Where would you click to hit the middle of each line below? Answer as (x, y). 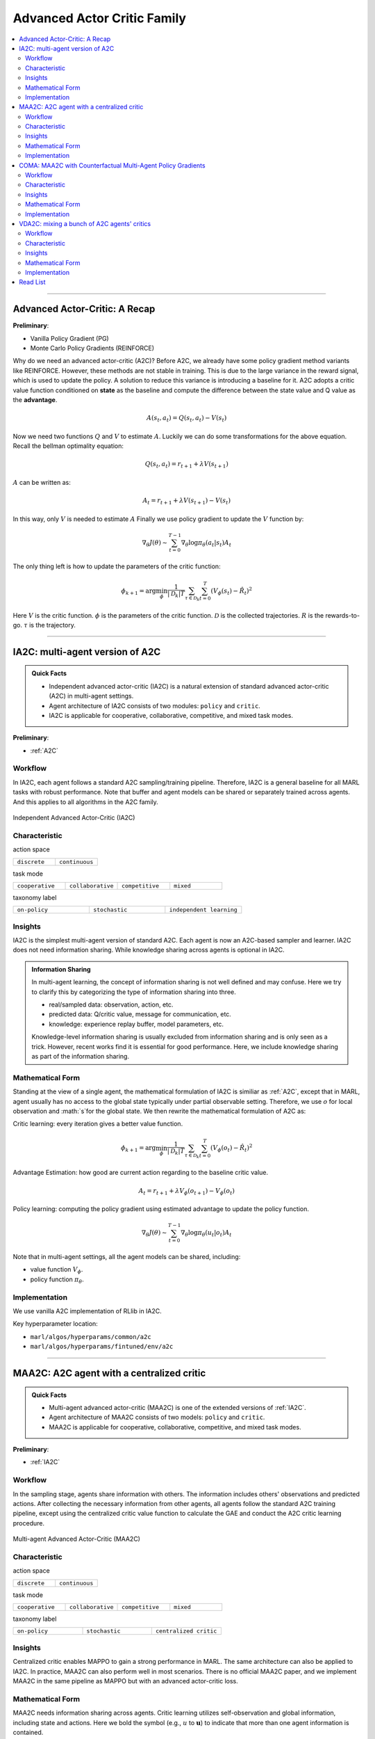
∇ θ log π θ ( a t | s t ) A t (206, 543)
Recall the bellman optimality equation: (68, 446)
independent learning (203, 910)
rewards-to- (343, 615)
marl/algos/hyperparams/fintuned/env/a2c (102, 1347)
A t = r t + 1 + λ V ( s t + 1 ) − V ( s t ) (187, 501)
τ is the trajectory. (49, 625)
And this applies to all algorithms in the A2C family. (86, 802)
